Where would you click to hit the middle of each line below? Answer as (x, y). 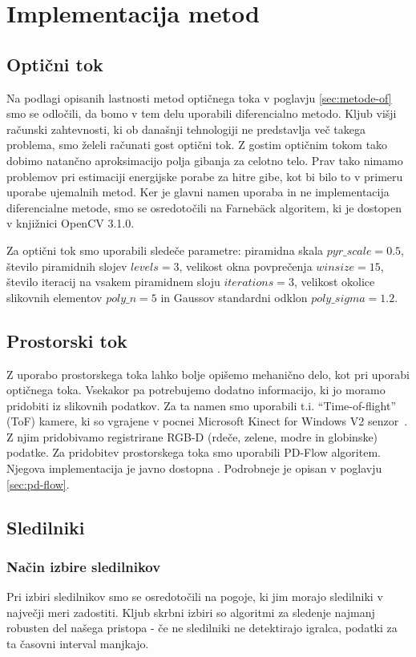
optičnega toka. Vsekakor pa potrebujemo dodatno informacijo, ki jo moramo (196, 390)
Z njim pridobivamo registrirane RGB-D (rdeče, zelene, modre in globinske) (192, 436)
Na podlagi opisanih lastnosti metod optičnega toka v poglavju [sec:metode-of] (199, 97)
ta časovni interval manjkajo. (78, 644)
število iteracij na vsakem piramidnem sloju (113, 282)
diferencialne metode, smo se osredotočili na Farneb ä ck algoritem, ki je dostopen (204, 207)
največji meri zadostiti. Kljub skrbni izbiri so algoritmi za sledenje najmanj (191, 612)
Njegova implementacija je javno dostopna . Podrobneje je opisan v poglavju (194, 468)
